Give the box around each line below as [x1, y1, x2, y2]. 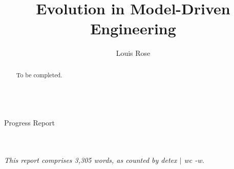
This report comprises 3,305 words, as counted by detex [4, 154, 177, 165]
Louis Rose [116, 48, 151, 58]
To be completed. [16, 70, 62, 79]
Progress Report [4, 117, 55, 128]
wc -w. [184, 154, 204, 165]
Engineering [90, 18, 176, 39]
